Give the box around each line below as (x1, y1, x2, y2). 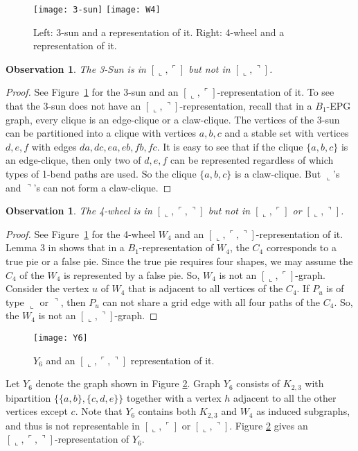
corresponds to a (266, 240, 337, 255)
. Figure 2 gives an (229, 418, 308, 432)
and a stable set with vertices (224, 126, 349, 140)
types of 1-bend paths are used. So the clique (6, 167, 197, 180)
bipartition (6, 390, 51, 405)
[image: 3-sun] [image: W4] (33, 5, 161, 15)
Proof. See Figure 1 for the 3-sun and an (6, 85, 179, 99)
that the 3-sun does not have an (6, 99, 141, 113)
